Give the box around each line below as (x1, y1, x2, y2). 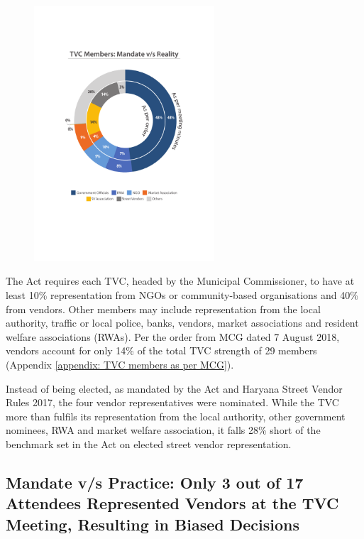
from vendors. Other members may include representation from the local (6, 301, 321, 316)
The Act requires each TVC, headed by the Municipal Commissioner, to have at (6, 273, 355, 288)
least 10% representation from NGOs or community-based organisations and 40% (6, 287, 358, 302)
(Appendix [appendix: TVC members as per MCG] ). (6, 356, 234, 371)
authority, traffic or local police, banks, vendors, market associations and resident (6, 315, 359, 330)
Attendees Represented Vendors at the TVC (6, 492, 339, 514)
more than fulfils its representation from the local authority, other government (6, 408, 346, 423)
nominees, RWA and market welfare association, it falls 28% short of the (6, 423, 321, 437)
